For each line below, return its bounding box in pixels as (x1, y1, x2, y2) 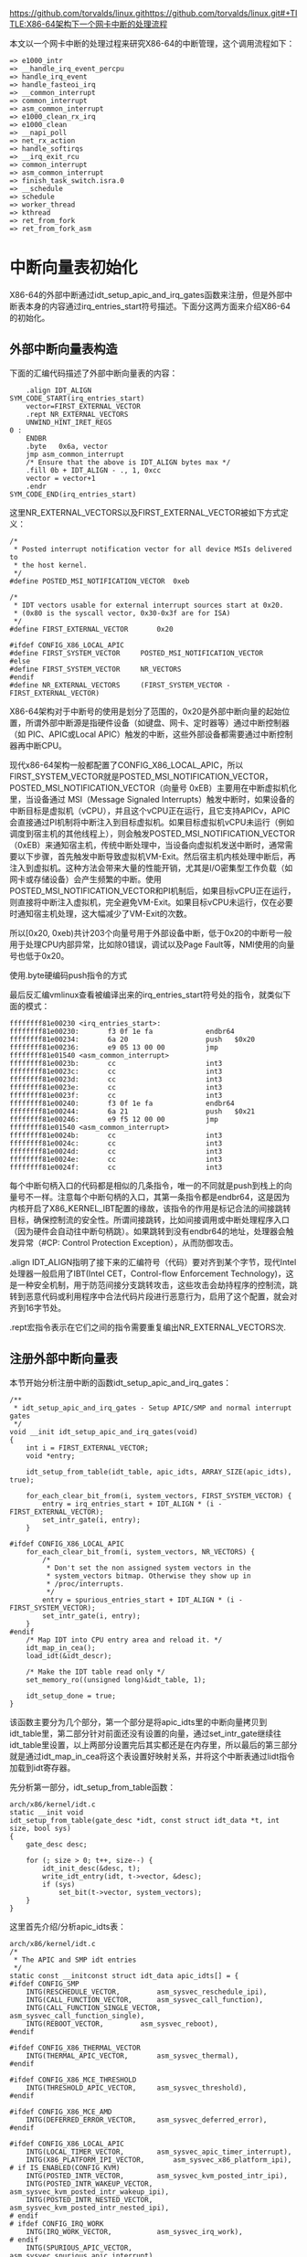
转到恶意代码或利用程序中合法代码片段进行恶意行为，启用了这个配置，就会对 (9, 1291, 298, 1302)
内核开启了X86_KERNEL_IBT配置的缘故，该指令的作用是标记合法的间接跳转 (9, 1202, 291, 1214)
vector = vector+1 (26, 474, 96, 483)
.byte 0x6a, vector (26, 442, 108, 451)
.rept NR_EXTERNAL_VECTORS (26, 410, 129, 419)
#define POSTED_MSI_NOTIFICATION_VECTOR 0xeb (9, 576, 190, 586)
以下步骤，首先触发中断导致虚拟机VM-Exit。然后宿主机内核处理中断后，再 (16, 850, 296, 862)
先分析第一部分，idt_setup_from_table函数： (9, 1782, 176, 1793)
